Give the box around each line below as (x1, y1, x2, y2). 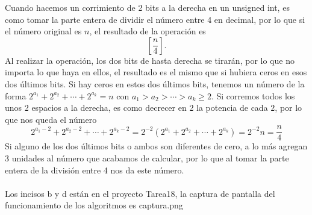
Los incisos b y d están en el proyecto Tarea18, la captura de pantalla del (5, 187, 275, 199)
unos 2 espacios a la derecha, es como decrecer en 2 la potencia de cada (5, 101, 268, 114)
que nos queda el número (5, 113, 97, 125)
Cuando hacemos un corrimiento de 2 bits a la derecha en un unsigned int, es (5, 1, 290, 13)
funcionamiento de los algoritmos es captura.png (5, 199, 183, 211)
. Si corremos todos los (211, 89, 295, 102)
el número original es (5, 25, 82, 37)
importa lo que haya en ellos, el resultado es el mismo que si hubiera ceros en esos (5, 66, 307, 78)
